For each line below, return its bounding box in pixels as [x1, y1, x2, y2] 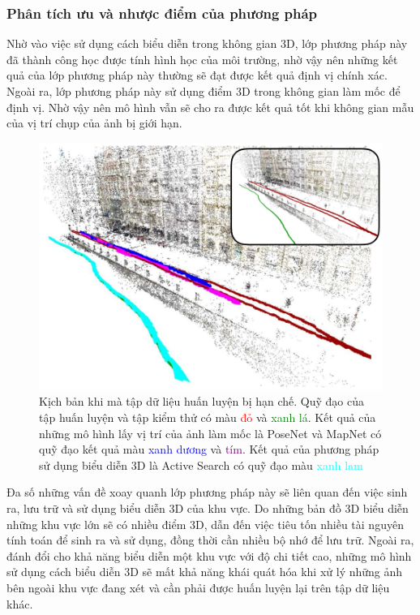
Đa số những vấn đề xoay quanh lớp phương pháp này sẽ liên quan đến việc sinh [6, 484, 408, 501]
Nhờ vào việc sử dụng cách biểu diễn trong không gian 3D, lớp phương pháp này [6, 35, 408, 52]
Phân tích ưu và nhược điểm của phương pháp [6, 2, 318, 23]
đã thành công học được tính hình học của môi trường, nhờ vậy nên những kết [6, 50, 398, 67]
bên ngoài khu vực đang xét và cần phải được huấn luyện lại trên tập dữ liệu [6, 578, 390, 596]
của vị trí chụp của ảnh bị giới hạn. [6, 114, 182, 131]
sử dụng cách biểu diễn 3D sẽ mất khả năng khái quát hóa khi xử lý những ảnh [6, 563, 403, 580]
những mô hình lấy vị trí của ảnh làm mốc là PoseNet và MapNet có [39, 424, 382, 441]
